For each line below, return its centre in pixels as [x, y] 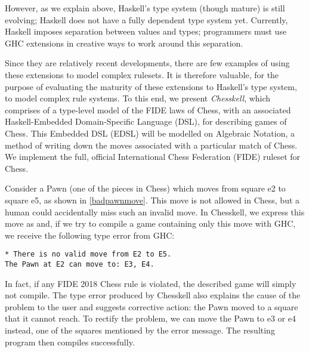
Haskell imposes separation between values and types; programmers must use [146, 31]
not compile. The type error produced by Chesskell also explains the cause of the [153, 295]
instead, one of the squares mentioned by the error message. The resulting [140, 330]
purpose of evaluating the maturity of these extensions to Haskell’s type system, [151, 86]
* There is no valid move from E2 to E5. [88, 254]
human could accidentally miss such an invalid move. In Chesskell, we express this [155, 211]
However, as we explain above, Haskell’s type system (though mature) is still [145, 8]
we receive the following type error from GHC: [90, 235]
